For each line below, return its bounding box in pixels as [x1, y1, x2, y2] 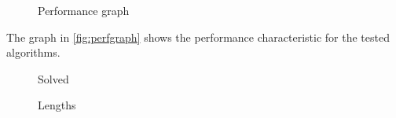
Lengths [38, 97, 76, 113]
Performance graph [38, 2, 130, 18]
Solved [38, 70, 69, 87]
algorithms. [6, 44, 60, 61]
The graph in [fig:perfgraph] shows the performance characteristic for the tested [6, 28, 390, 45]
